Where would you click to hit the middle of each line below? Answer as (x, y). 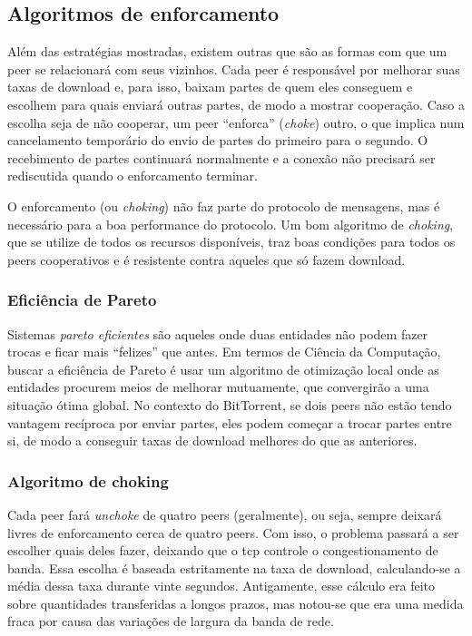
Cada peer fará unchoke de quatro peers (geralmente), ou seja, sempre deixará (225, 514)
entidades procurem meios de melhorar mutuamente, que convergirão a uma (218, 387)
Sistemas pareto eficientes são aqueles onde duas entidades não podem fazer (218, 333)
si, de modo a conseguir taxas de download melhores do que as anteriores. (212, 440)
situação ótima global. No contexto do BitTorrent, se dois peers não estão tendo (230, 404)
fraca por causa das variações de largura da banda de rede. (171, 621)
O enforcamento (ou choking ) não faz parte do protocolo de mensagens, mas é (224, 205)
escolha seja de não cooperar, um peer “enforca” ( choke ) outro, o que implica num (236, 122)
